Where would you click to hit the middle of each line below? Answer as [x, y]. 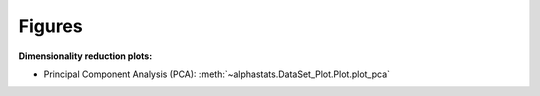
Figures [51, 26]
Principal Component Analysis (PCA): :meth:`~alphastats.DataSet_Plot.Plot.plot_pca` [216, 74]
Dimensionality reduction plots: [85, 56]
